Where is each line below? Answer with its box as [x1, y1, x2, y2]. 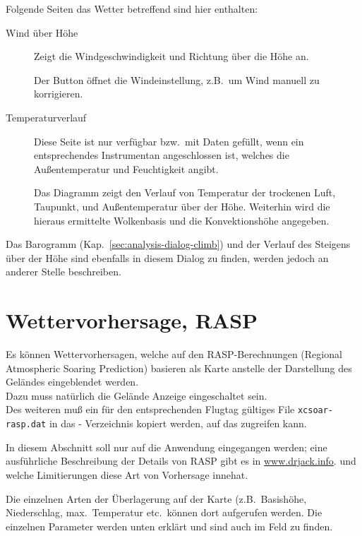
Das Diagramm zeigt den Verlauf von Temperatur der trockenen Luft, [34, 185, 336, 200]
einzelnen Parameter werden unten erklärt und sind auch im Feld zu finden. [6, 518, 333, 533]
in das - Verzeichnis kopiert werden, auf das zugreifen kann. [49, 416, 307, 431]
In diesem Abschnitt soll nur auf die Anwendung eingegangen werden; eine [6, 439, 327, 454]
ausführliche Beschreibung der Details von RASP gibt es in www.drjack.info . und [6, 453, 356, 468]
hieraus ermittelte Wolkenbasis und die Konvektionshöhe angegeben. [34, 213, 330, 227]
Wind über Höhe [6, 25, 78, 40]
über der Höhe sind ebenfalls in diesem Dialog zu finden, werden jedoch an [6, 250, 329, 265]
